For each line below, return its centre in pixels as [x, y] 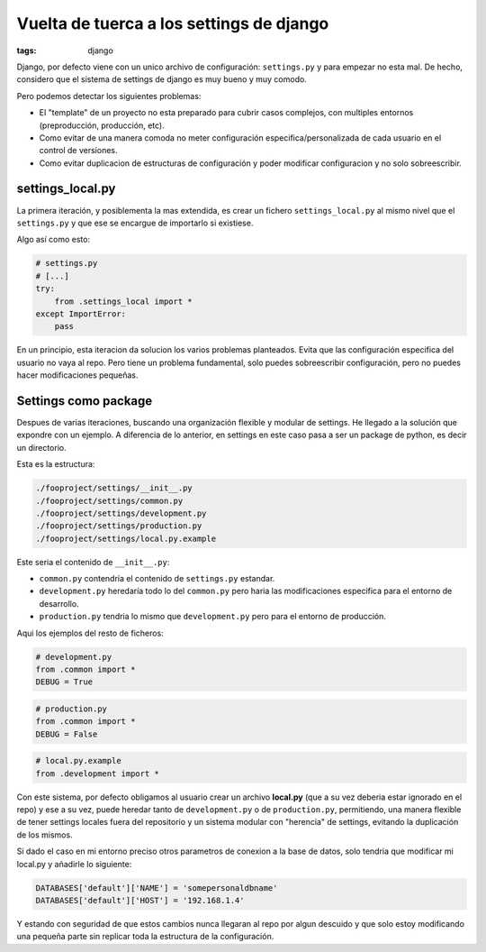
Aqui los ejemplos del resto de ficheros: [90, 633]
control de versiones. [78, 151]
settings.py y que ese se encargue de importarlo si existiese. [135, 223]
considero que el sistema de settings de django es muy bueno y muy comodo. [162, 79]
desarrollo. [59, 603]
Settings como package [85, 401]
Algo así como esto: [53, 240]
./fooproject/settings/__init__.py [114, 488]
